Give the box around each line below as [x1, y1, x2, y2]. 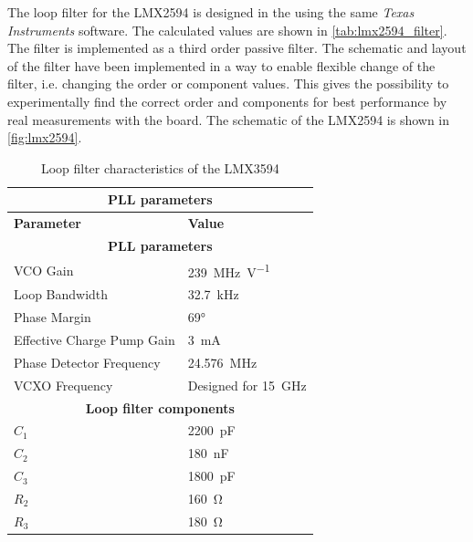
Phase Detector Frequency [14, 352, 161, 371]
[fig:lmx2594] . [7, 128, 82, 147]
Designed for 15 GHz [187, 375, 307, 394]
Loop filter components [85, 398, 235, 417]
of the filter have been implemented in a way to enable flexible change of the [7, 56, 436, 75]
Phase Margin [14, 307, 91, 327]
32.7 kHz [187, 285, 239, 304]
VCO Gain [14, 260, 74, 279]
